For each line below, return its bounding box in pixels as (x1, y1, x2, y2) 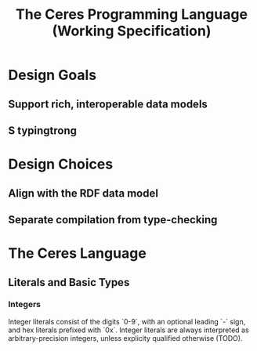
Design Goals (8, 67, 96, 84)
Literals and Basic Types (8, 276, 130, 289)
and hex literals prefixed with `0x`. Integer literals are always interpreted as (8, 325, 249, 335)
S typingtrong (8, 124, 77, 137)
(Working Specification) (52, 22, 212, 40)
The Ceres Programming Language (15, 5, 248, 24)
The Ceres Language (8, 244, 147, 262)
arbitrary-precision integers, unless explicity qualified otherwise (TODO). (8, 333, 243, 342)
